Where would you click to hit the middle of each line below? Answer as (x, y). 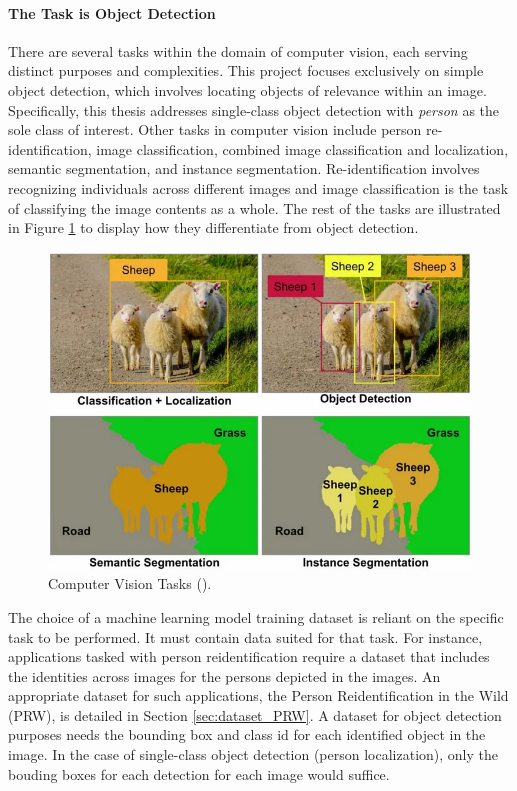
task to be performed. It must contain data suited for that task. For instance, (245, 636)
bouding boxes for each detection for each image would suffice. (199, 773)
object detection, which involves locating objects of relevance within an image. (247, 89)
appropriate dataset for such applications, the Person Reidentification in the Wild (258, 695)
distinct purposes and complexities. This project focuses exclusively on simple (246, 70)
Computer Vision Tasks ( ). (130, 583)
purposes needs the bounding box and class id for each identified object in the (247, 734)
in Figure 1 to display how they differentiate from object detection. (213, 227)
